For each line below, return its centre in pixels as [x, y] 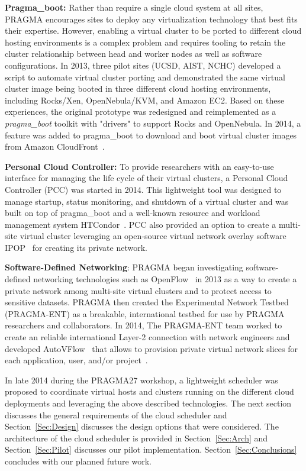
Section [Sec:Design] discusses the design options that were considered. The [142, 426]
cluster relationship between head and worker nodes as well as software [133, 54]
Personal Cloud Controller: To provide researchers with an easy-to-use [139, 166]
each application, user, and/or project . [76, 360]
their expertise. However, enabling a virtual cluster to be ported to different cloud [153, 30]
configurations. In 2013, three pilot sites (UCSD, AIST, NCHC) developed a [143, 65]
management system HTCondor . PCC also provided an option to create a [141, 224]
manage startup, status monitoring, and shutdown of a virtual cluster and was [147, 201]
